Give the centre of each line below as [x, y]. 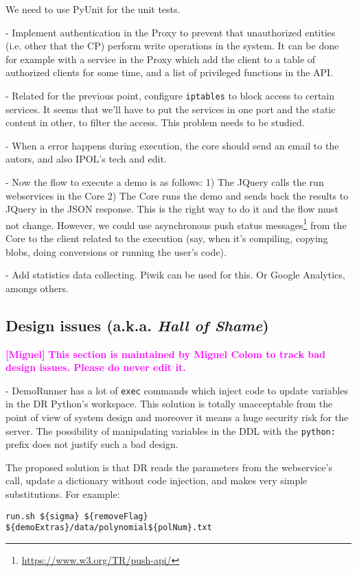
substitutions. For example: [63, 494]
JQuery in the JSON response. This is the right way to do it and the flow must [172, 209]
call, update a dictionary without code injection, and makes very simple [157, 480]
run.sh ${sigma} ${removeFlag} [77, 516]
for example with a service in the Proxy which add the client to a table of [161, 59]
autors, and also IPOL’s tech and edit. [86, 159]
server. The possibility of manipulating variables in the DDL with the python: [171, 430]
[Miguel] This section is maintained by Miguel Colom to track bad [166, 354]
